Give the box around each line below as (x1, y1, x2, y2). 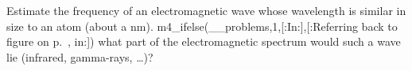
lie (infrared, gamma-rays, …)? (6, 48, 154, 65)
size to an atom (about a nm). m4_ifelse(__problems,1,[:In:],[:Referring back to (6, 17, 398, 34)
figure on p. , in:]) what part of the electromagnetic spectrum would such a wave (6, 33, 401, 50)
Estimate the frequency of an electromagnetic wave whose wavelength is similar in (6, 2, 406, 18)
